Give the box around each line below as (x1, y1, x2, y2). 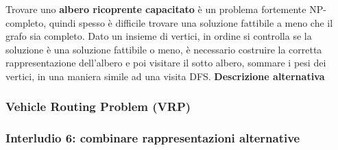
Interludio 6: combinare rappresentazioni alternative (5, 129, 300, 147)
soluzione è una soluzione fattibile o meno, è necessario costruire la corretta (5, 42, 322, 56)
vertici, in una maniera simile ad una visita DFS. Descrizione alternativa (5, 68, 325, 83)
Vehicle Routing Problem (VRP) (5, 98, 191, 115)
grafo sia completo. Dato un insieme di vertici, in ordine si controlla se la (5, 29, 312, 43)
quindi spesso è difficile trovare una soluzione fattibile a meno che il (49, 15, 333, 29)
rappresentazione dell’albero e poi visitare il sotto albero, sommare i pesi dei (5, 55, 326, 70)
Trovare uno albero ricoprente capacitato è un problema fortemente (5, 2, 306, 16)
